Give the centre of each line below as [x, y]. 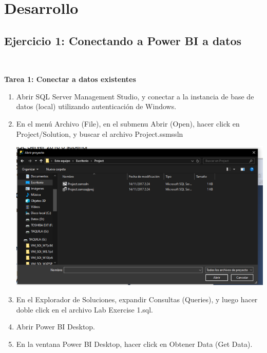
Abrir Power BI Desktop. [56, 327]
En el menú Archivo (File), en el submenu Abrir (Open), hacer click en [128, 123]
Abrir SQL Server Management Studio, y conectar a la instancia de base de [135, 96]
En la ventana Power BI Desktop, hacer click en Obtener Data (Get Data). [134, 344]
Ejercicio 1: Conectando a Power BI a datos [123, 40]
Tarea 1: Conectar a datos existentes [70, 79]
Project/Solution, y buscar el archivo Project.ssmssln [100, 133]
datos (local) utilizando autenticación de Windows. [96, 106]
